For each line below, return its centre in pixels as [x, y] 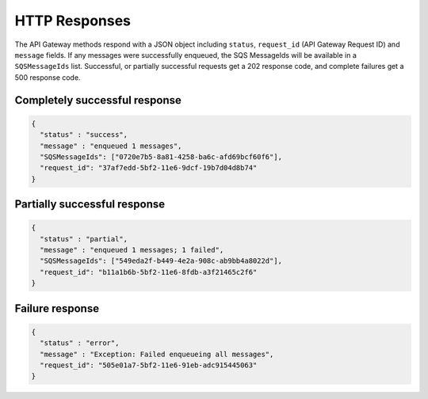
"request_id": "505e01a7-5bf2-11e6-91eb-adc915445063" [149, 365]
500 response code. [48, 77]
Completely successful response [98, 100]
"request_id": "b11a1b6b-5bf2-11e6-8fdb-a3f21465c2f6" [149, 272]
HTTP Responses [73, 21]
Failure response [57, 308]
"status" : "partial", [84, 239]
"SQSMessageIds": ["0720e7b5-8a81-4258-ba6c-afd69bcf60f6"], [161, 157]
